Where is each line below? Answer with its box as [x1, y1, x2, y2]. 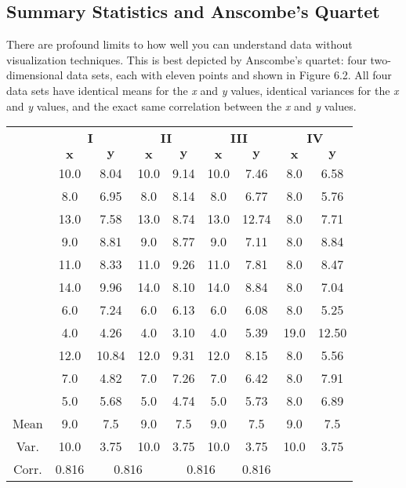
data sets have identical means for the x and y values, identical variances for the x [6, 82, 399, 98]
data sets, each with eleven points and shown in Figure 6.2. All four [67, 67, 392, 83]
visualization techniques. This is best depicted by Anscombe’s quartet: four [6, 51, 367, 67]
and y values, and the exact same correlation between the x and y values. [6, 97, 357, 114]
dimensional [6, 67, 63, 83]
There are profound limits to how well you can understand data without [6, 36, 353, 53]
